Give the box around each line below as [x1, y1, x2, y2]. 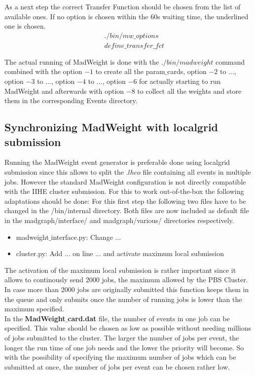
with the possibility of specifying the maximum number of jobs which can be [4, 352, 236, 362]
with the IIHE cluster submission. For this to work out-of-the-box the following [4, 186, 244, 196]
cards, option [167, 66, 207, 76]
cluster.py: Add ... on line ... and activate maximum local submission [16, 248, 224, 259]
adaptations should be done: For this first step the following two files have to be [4, 195, 246, 206]
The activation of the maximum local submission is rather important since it [4, 264, 236, 275]
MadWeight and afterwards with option [4, 85, 124, 96]
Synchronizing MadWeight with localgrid [4, 119, 218, 135]
